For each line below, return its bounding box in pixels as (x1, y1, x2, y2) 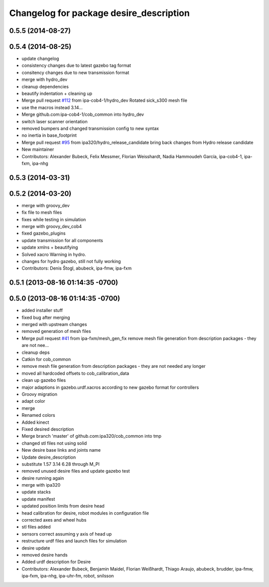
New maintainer (21, 146, 54, 152)
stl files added (21, 524, 51, 530)
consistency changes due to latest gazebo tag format (21, 62, 132, 68)
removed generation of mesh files (21, 328, 91, 334)
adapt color (21, 398, 45, 404)
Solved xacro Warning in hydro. (21, 251, 87, 257)
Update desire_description (21, 454, 76, 460)
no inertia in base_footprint (21, 132, 77, 138)
